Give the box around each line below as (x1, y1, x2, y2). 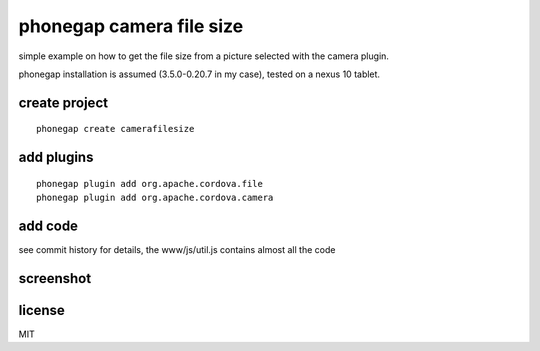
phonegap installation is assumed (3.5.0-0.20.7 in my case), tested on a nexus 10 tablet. (18, 68, 380, 80)
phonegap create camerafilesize (36, 123, 195, 135)
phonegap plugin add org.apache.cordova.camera (36, 192, 274, 204)
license (18, 301, 65, 319)
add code (18, 217, 79, 234)
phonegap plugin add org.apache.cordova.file (36, 178, 264, 189)
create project (18, 94, 109, 111)
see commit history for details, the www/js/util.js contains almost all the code (18, 244, 336, 256)
